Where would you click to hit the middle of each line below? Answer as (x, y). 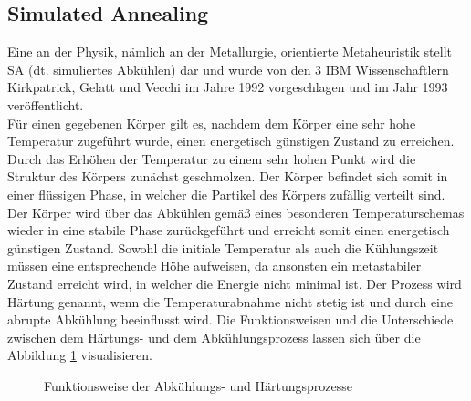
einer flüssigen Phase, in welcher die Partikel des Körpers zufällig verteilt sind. (226, 194)
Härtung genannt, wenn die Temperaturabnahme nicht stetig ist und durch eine (230, 301)
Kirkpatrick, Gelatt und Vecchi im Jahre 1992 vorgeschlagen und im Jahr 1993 (228, 87)
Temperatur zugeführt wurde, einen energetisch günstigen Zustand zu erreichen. (231, 141)
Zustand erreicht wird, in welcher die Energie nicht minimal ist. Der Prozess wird (235, 283)
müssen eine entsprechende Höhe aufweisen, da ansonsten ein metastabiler (215, 266)
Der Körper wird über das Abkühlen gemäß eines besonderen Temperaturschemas (236, 212)
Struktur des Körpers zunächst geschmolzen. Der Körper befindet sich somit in (228, 176)
